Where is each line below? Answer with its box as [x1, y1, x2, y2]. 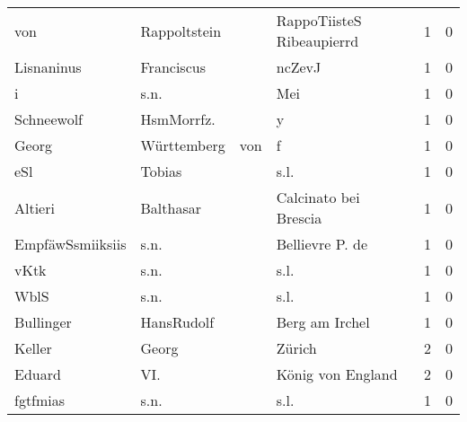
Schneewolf [14, 109, 84, 129]
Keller [14, 338, 52, 358]
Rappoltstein [140, 20, 222, 41]
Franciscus [140, 57, 206, 77]
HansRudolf [140, 312, 215, 332]
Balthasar [140, 197, 201, 218]
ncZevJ [276, 57, 322, 77]
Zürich [276, 338, 317, 358]
